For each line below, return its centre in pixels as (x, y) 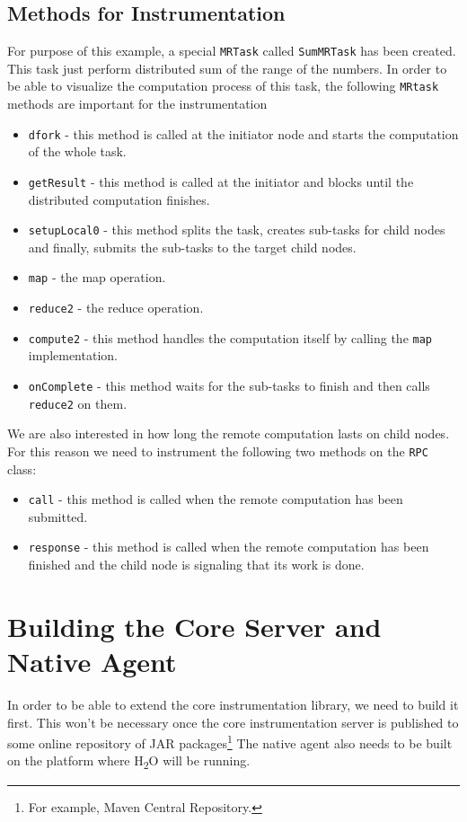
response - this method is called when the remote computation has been (229, 547)
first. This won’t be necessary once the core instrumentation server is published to (233, 722)
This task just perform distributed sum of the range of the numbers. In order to (227, 68)
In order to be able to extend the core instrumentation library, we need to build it (233, 704)
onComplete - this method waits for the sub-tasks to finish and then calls (229, 386)
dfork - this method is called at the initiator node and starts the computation (243, 133)
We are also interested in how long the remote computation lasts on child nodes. (229, 433)
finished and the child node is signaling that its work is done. (196, 565)
